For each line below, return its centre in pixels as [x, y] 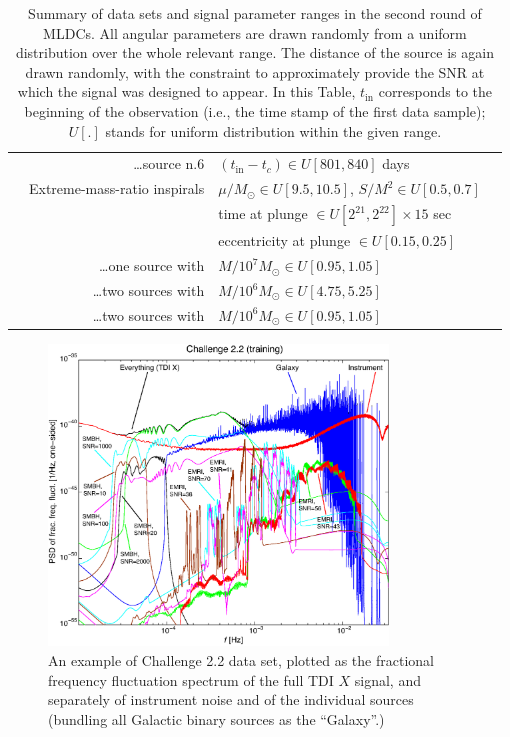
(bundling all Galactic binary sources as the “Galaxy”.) [216, 718]
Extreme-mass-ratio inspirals [117, 188]
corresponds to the [435, 91]
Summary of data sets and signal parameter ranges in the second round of [255, 13]
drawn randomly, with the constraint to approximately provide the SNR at [255, 71]
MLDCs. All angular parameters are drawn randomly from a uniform [255, 32]
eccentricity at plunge [284, 240]
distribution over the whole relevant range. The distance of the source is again [254, 52]
